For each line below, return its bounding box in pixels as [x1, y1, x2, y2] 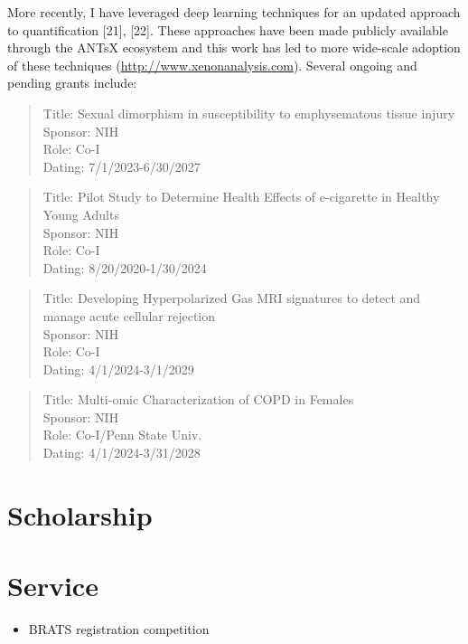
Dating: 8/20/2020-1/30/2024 [42, 258, 207, 277]
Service [7, 567, 98, 604]
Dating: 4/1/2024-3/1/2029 [42, 359, 194, 378]
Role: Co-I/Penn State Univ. [42, 425, 202, 444]
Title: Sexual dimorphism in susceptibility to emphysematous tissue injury [42, 103, 455, 122]
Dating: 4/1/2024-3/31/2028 [42, 443, 201, 462]
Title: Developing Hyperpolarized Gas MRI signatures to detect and [42, 289, 421, 308]
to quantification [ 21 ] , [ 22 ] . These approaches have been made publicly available [7, 20, 448, 39]
